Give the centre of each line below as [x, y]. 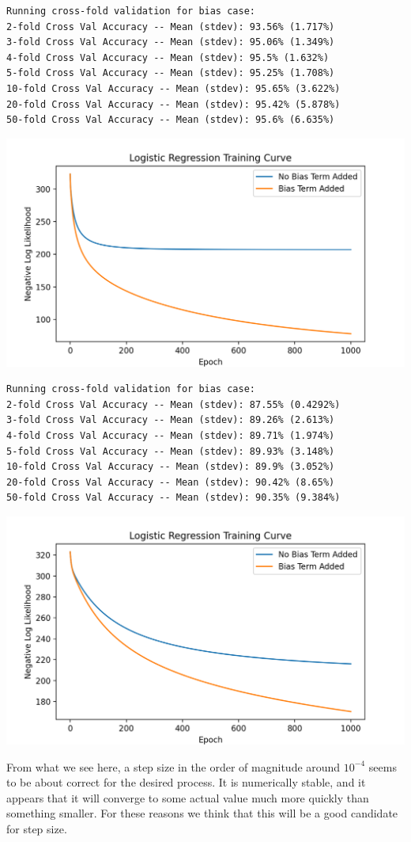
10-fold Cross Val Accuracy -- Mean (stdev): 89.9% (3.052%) [171, 467]
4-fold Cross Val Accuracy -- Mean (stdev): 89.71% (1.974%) [171, 436]
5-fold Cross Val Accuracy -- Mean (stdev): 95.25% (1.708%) [171, 73]
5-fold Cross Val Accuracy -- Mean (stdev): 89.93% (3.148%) [171, 451]
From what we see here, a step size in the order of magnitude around [173, 766]
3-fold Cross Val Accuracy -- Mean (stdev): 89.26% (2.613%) [171, 420]
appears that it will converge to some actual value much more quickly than [188, 797]
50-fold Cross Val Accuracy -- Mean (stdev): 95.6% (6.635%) [171, 120]
